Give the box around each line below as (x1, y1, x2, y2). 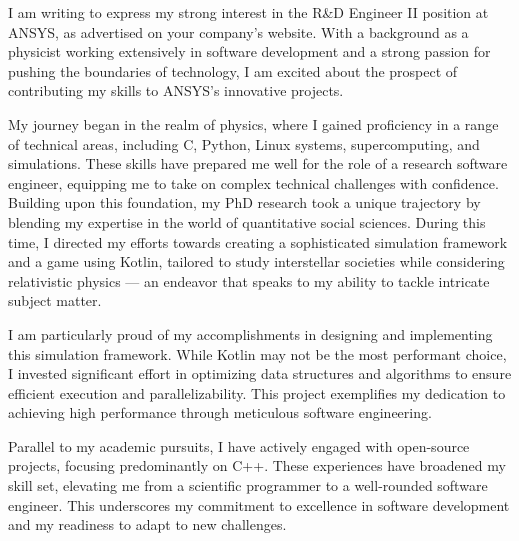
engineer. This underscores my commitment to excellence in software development (8, 494, 510, 515)
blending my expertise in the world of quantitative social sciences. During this (8, 211, 486, 232)
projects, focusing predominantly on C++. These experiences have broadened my (8, 455, 506, 476)
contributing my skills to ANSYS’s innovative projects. (8, 80, 344, 101)
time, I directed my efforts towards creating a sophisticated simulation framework (8, 231, 508, 252)
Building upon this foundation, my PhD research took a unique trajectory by (8, 192, 481, 213)
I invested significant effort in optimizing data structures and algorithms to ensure (8, 363, 512, 384)
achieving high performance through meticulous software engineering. (8, 402, 432, 423)
